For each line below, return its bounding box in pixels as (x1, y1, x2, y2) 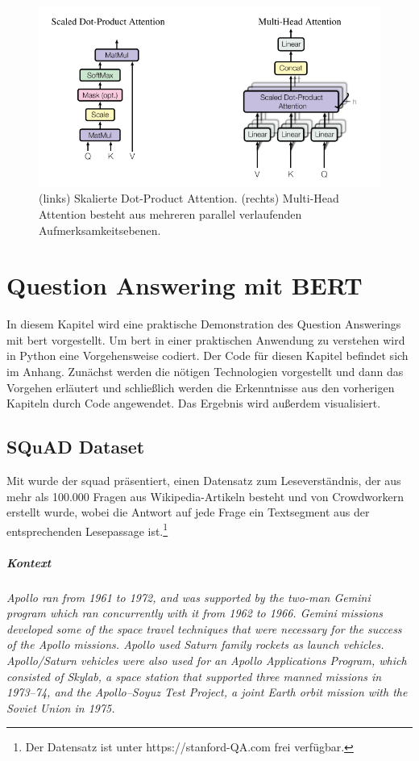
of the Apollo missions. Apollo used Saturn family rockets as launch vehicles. (6, 636, 384, 653)
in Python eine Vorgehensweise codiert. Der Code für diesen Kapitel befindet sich (6, 347, 409, 364)
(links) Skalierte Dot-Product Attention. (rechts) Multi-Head (39, 190, 339, 207)
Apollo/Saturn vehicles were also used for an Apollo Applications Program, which (6, 651, 407, 668)
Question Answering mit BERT (6, 269, 363, 302)
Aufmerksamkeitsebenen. (39, 221, 161, 238)
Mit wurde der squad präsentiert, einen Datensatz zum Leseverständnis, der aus (6, 472, 401, 489)
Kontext (6, 554, 52, 571)
